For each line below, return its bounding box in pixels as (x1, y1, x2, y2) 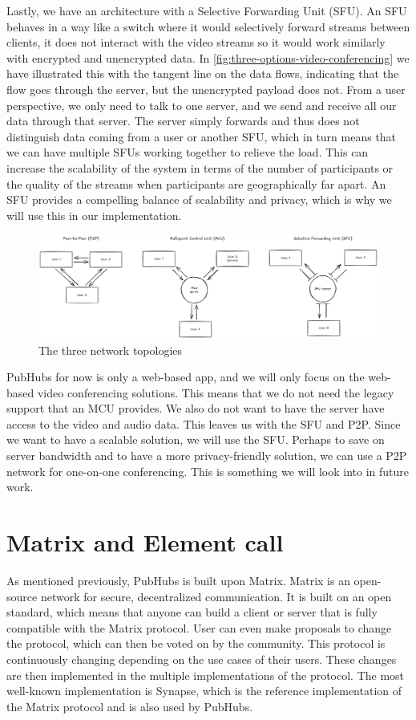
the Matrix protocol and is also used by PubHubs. (6, 698, 253, 714)
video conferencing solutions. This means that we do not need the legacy (37, 384, 394, 401)
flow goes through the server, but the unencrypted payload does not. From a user (6, 80, 406, 97)
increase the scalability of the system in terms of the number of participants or (6, 159, 394, 176)
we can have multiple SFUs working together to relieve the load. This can (6, 144, 369, 161)
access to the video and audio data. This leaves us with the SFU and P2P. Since (6, 415, 401, 432)
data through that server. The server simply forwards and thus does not (6, 112, 360, 129)
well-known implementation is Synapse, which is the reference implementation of (6, 682, 402, 699)
